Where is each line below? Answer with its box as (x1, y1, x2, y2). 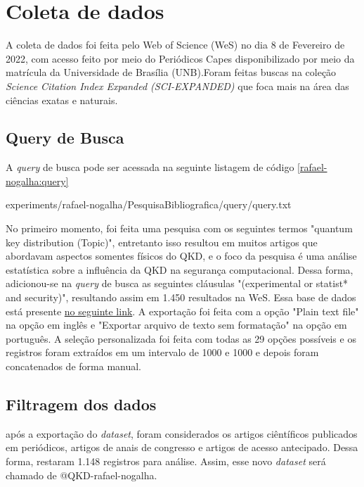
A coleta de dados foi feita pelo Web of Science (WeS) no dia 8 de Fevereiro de (6, 37, 345, 52)
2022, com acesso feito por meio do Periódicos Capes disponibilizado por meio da (6, 51, 355, 65)
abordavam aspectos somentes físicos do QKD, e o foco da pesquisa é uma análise (6, 248, 357, 263)
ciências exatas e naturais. (6, 92, 118, 107)
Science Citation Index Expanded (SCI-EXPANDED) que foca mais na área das (6, 78, 349, 93)
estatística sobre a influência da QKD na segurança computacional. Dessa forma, (6, 262, 353, 277)
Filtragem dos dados (6, 393, 157, 415)
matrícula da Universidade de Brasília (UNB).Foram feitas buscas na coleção (6, 65, 337, 80)
